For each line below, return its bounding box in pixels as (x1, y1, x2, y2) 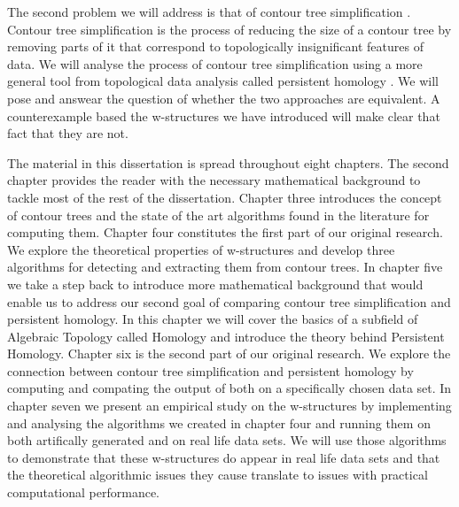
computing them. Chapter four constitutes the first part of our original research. (7, 223, 443, 242)
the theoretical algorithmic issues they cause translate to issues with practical (7, 465, 428, 484)
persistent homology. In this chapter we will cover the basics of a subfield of (7, 310, 418, 328)
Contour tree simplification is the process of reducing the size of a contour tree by (7, 19, 452, 38)
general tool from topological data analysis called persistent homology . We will (7, 72, 439, 90)
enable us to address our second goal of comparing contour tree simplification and (7, 292, 451, 311)
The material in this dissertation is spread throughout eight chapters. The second (7, 153, 449, 172)
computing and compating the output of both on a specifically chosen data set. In (7, 379, 452, 397)
